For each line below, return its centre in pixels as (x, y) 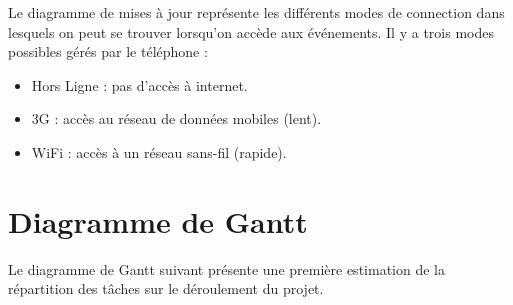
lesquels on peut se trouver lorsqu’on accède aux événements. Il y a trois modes (251, 31)
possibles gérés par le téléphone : (108, 51)
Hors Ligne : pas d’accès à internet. (139, 84)
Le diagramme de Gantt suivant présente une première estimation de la (226, 268)
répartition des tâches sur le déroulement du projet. (166, 288)
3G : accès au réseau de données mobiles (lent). (176, 118)
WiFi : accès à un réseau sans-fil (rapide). (159, 151)
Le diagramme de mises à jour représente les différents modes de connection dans (256, 12)
